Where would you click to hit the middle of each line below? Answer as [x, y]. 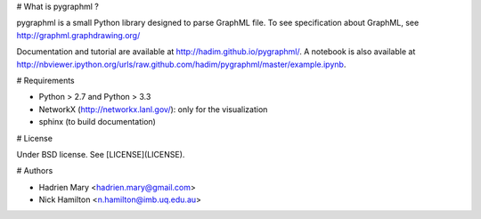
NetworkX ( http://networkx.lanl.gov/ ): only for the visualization [153, 109]
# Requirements [45, 80]
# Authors [35, 171]
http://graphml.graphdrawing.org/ [78, 35]
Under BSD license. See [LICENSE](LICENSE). [101, 154]
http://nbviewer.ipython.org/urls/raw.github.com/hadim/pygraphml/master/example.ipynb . [181, 64]
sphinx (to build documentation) [97, 122]
